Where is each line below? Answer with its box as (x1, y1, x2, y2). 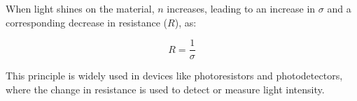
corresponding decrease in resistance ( (6, 15, 168, 29)
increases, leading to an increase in (167, 1, 316, 15)
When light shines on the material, (6, 1, 155, 15)
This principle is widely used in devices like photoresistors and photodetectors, (6, 68, 343, 83)
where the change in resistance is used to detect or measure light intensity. (6, 81, 325, 96)
